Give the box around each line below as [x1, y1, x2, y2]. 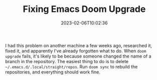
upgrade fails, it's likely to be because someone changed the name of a [5, 53, 151, 59]
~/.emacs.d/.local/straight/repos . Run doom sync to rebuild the [5, 64, 138, 70]
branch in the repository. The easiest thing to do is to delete [5, 58, 129, 64]
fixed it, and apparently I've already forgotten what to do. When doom [5, 48, 146, 54]
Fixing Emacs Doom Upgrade [23, 3, 146, 15]
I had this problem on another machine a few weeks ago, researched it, [5, 42, 152, 48]
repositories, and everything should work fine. [5, 69, 100, 75]
